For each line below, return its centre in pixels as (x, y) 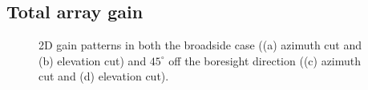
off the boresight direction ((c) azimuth (265, 60)
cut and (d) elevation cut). (104, 76)
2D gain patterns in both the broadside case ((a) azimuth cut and (200, 45)
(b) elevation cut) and (93, 60)
